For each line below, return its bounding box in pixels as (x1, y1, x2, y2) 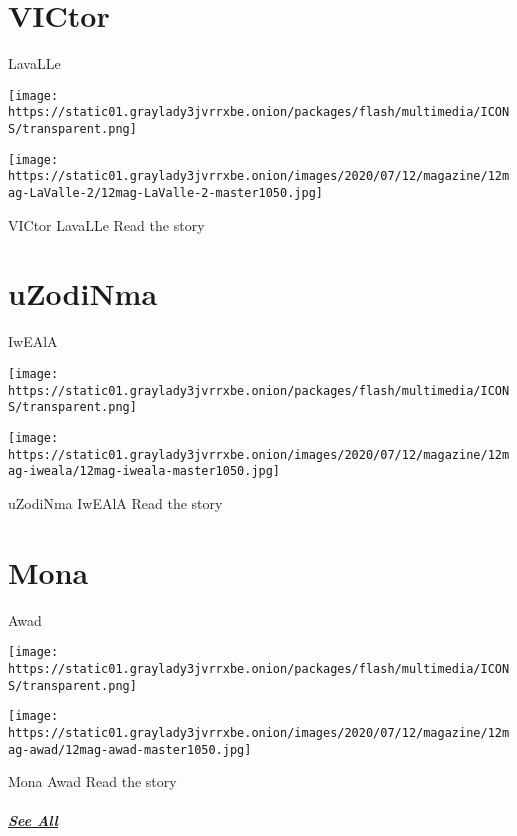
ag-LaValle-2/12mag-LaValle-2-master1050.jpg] (8, 186, 323, 200)
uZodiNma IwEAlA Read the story (8, 492, 223, 513)
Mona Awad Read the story (8, 771, 177, 792)
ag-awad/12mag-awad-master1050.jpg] (8, 742, 252, 757)
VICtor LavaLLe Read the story (8, 214, 205, 235)
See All (8, 810, 59, 831)
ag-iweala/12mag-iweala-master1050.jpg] (8, 464, 281, 479)
